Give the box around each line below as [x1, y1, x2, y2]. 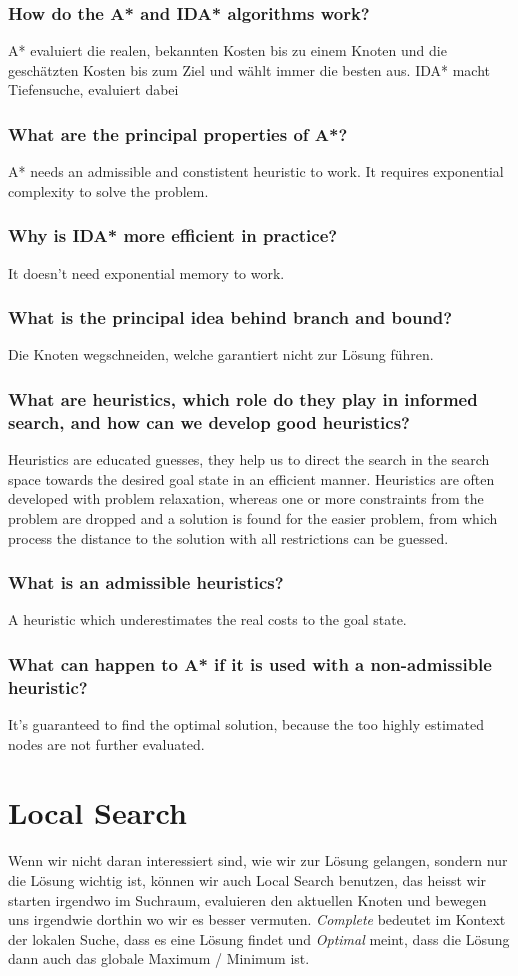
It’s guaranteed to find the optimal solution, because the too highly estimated [8, 714, 484, 735]
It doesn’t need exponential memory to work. [8, 262, 285, 283]
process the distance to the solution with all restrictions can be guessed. [8, 527, 449, 548]
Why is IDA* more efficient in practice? [8, 223, 338, 248]
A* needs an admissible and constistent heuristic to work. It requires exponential [8, 161, 504, 182]
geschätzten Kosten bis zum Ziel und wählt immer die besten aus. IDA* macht [8, 59, 490, 80]
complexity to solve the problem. [8, 180, 209, 201]
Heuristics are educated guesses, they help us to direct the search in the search [8, 449, 490, 470]
